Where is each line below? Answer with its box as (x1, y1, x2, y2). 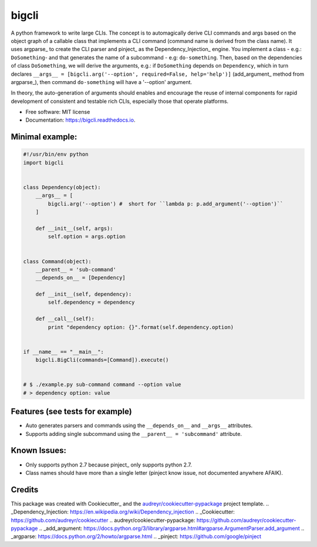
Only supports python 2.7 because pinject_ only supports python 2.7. (25, 461, 192, 468)
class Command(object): (23, 258, 92, 264)
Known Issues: (11, 445, 67, 455)
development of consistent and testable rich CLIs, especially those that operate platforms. (11, 98, 229, 105)
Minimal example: (11, 132, 77, 142)
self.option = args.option (48, 233, 126, 240)
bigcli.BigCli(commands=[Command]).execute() (35, 357, 169, 364)
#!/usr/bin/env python (23, 151, 89, 158)
